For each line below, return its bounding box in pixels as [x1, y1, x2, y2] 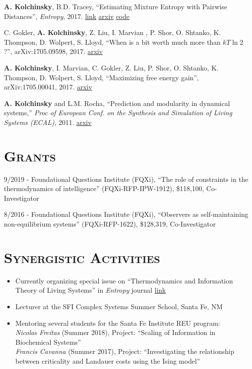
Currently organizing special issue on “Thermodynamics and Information [15, 275, 233, 285]
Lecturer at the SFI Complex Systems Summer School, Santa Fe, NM [15, 301, 223, 311]
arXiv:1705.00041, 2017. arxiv [4, 82, 92, 92]
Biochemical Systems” [15, 336, 81, 347]
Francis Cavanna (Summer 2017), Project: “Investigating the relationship [15, 346, 234, 356]
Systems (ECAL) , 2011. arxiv [4, 117, 92, 127]
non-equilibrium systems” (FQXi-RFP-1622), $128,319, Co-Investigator [4, 219, 216, 229]
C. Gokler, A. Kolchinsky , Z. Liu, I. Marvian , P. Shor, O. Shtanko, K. [4, 27, 221, 37]
